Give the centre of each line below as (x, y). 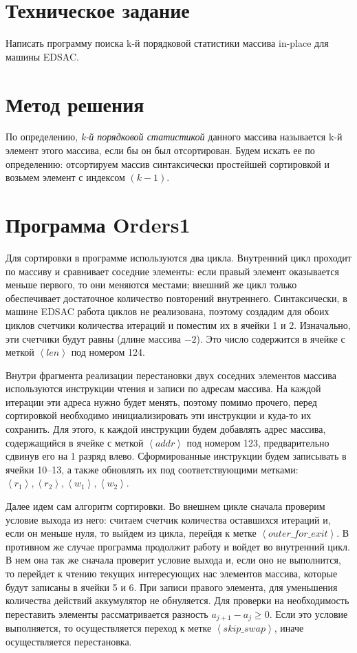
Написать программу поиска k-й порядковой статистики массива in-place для (167, 43)
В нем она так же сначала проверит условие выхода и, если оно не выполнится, (173, 560)
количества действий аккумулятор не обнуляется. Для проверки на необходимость (177, 600)
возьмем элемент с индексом (65, 177)
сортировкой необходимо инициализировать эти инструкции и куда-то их (159, 415)
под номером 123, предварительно (258, 442)
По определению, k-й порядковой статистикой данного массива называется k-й (174, 137)
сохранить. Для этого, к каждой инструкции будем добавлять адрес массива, (166, 429)
